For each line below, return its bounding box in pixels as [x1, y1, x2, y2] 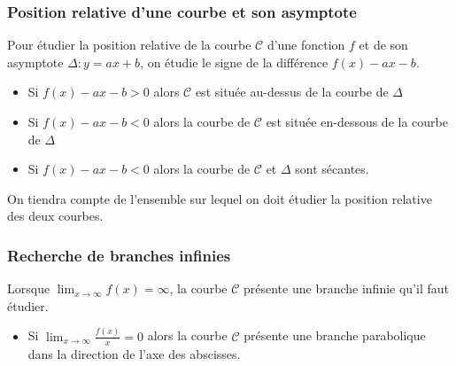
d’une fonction [267, 35, 345, 54]
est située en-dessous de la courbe [266, 113, 448, 130]
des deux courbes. [7, 206, 104, 225]
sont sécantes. [295, 160, 369, 178]
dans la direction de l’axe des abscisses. [27, 344, 241, 362]
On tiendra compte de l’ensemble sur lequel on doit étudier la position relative [7, 189, 432, 207]
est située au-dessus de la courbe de [195, 82, 389, 101]
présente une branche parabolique [243, 326, 426, 345]
